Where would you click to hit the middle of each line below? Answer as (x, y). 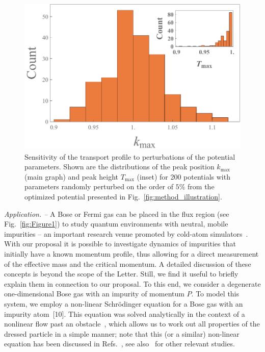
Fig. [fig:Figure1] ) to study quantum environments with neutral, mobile (116, 224)
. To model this (215, 294)
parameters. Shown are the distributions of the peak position (120, 167)
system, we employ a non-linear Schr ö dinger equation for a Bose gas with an (124, 303)
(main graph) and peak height (72, 176)
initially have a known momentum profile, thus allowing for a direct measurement (131, 253)
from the (201, 186)
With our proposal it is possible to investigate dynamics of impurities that (120, 244)
